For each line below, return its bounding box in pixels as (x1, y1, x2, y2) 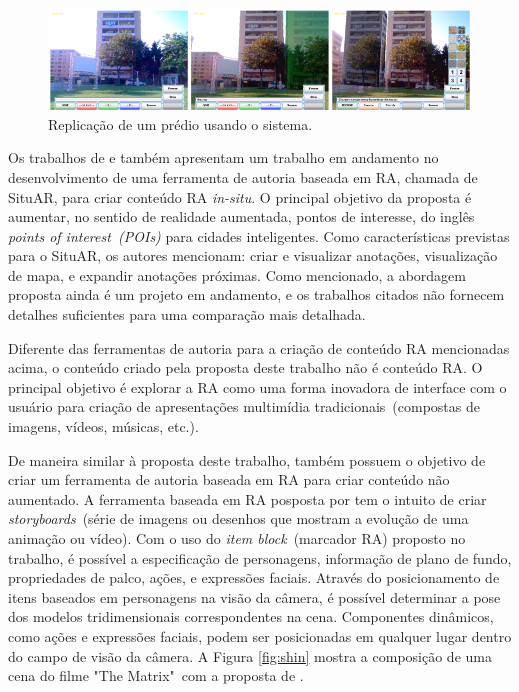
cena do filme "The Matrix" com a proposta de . (8, 665, 304, 686)
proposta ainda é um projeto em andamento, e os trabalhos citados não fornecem (8, 284, 505, 305)
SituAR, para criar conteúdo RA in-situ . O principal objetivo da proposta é (8, 186, 472, 207)
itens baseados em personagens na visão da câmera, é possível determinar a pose (8, 586, 501, 607)
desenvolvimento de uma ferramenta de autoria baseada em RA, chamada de (8, 166, 478, 187)
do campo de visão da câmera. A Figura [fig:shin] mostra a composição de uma (8, 645, 492, 666)
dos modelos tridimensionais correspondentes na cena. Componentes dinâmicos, (8, 606, 494, 627)
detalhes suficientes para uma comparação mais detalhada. (8, 304, 366, 325)
